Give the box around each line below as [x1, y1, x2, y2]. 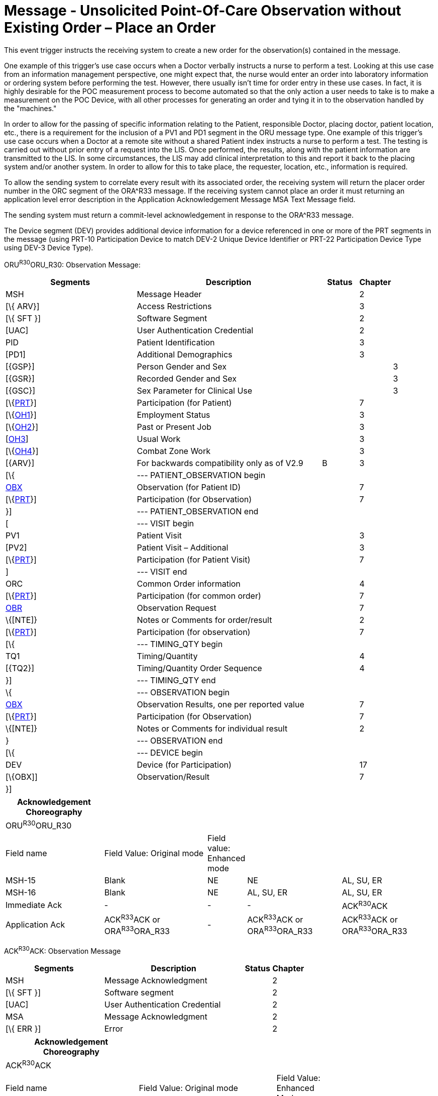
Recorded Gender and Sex [137, 374, 237, 384]
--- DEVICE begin [137, 748, 203, 758]
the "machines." [4, 104, 57, 113]
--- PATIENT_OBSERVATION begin [137, 470, 266, 481]
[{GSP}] [6, 361, 35, 372]
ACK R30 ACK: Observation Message [4, 945, 121, 955]
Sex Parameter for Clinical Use [137, 386, 253, 396]
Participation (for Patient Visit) [137, 555, 251, 565]
